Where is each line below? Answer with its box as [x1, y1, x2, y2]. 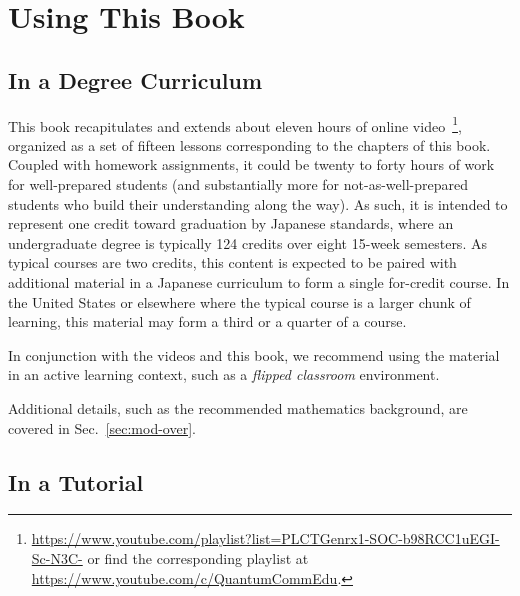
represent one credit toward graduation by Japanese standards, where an [8, 213, 454, 234]
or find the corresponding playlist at [87, 547, 309, 568]
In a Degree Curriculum [8, 64, 263, 95]
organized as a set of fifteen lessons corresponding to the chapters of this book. [8, 134, 491, 155]
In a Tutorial [8, 466, 144, 497]
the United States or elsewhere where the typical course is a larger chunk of [8, 291, 471, 312]
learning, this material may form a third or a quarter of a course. [8, 311, 407, 332]
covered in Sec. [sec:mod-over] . [8, 417, 196, 438]
